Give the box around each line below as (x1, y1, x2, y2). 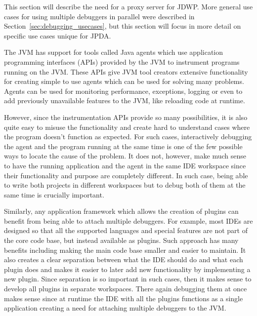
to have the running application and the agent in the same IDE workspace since (4, 160, 246, 170)
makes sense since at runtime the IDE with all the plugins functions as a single (4, 293, 243, 303)
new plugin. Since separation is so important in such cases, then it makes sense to (4, 274, 252, 284)
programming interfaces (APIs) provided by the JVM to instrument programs (4, 56, 240, 67)
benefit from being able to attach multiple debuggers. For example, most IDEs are (4, 215, 253, 226)
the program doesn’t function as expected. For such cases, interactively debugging (4, 131, 252, 142)
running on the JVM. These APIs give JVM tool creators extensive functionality (4, 66, 248, 77)
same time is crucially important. (4, 189, 104, 199)
